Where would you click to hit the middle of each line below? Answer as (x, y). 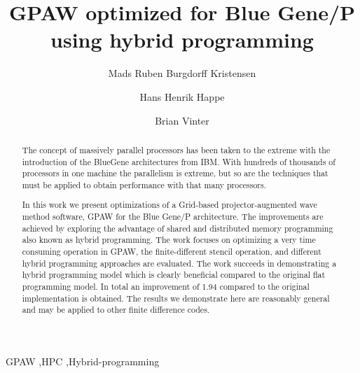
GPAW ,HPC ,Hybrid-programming (83, 361)
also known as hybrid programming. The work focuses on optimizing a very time (169, 240)
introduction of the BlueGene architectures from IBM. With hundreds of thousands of (179, 161)
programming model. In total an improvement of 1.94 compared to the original (166, 286)
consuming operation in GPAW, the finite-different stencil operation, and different (172, 252)
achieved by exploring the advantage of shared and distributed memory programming (178, 228)
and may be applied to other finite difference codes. (116, 310)
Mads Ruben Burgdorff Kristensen (182, 73)
